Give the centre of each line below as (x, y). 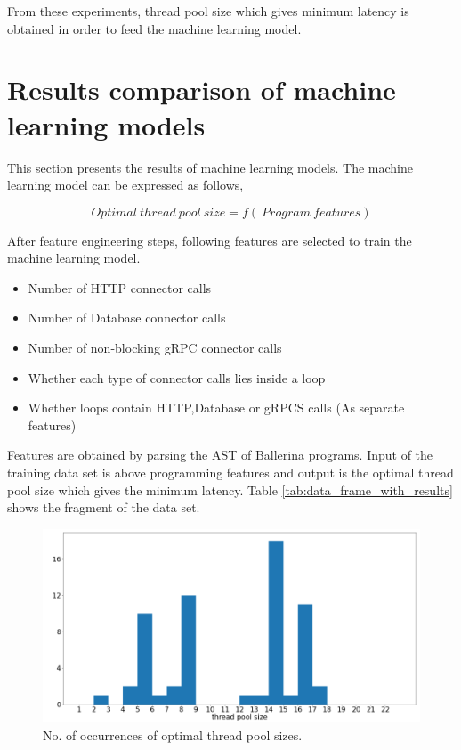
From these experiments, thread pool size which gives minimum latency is (208, 11)
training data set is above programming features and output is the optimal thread (230, 473)
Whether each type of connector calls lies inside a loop (177, 377)
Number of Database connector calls (127, 318)
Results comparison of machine (202, 90)
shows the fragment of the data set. (104, 507)
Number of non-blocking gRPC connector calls (155, 348)
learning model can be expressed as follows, (125, 185)
